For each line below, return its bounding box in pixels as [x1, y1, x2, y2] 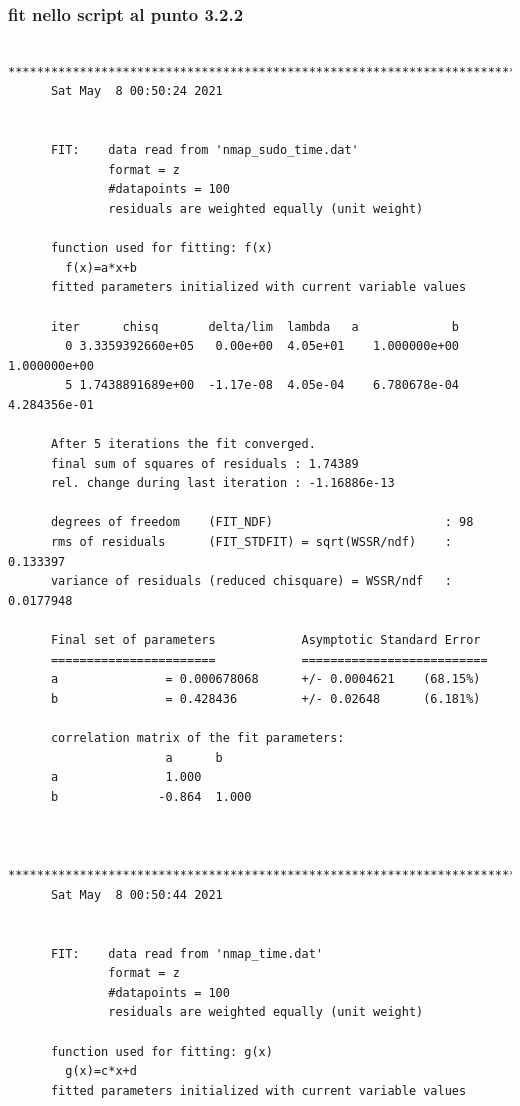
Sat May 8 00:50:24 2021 [50, 84, 223, 99]
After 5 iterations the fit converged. [50, 437, 316, 452]
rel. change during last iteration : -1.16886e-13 [50, 476, 395, 491]
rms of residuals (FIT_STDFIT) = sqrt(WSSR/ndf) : [50, 535, 452, 550]
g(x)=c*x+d [65, 1064, 137, 1079]
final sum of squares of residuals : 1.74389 [50, 456, 359, 471]
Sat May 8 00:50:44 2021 [50, 887, 223, 902]
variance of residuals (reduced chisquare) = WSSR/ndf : [50, 574, 452, 589]
